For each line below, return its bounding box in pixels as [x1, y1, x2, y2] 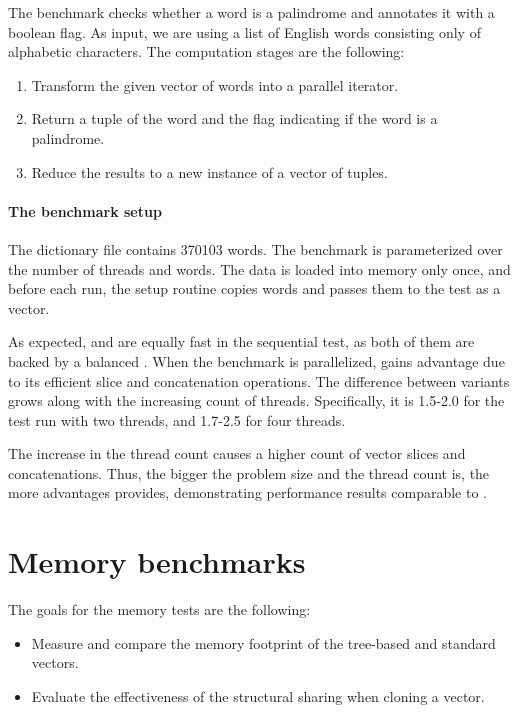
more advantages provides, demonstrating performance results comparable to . [8, 482, 487, 503]
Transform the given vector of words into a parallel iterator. [31, 74, 399, 95]
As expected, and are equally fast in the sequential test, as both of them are [8, 331, 475, 352]
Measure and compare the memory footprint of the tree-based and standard [31, 632, 496, 653]
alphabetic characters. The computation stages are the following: [8, 41, 405, 62]
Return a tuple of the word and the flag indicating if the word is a [31, 108, 438, 129]
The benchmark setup [8, 200, 162, 221]
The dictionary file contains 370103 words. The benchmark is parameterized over [8, 238, 503, 259]
